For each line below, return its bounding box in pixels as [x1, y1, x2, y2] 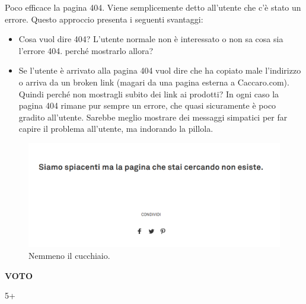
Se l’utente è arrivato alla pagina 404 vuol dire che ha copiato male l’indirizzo [18, 64, 301, 77]
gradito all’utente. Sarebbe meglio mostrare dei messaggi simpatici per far [18, 110, 288, 123]
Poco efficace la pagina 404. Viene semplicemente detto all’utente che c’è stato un [5, 1, 301, 13]
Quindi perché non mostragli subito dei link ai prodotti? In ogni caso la [18, 87, 279, 100]
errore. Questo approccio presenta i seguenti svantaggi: [5, 12, 203, 25]
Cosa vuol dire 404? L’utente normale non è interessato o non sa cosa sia [18, 33, 283, 45]
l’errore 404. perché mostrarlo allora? [18, 44, 154, 56]
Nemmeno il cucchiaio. [28, 249, 110, 261]
